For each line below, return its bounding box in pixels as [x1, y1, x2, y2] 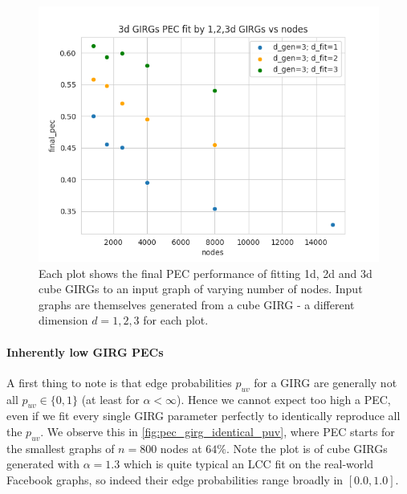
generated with [6, 455, 80, 472]
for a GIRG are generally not [254, 374, 397, 390]
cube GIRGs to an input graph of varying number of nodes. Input [39, 280, 363, 297]
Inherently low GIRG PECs [6, 343, 164, 360]
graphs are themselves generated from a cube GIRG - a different [39, 296, 355, 312]
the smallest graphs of [6, 439, 115, 456]
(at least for [81, 390, 140, 407]
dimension [39, 312, 88, 329]
